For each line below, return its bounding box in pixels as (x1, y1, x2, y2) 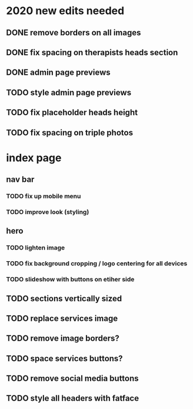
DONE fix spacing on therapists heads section (6, 47, 178, 57)
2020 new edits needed (6, 4, 125, 18)
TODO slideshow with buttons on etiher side (6, 275, 135, 284)
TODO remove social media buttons (6, 374, 139, 384)
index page (6, 151, 62, 164)
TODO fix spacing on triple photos (6, 128, 134, 138)
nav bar (6, 175, 35, 185)
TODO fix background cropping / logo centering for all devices (6, 260, 188, 268)
